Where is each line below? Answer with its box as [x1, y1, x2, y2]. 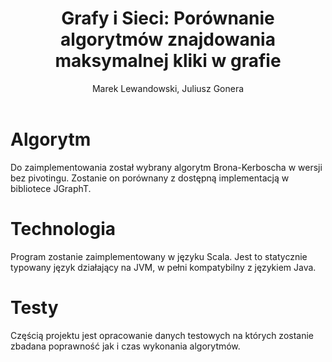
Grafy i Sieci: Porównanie [61, 7, 275, 30]
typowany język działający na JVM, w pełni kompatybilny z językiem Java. [10, 261, 317, 273]
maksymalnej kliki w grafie [54, 50, 282, 72]
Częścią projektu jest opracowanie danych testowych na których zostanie [10, 329, 314, 341]
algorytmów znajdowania [60, 28, 276, 51]
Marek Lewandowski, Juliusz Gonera [91, 82, 245, 94]
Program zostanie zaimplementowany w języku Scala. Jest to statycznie [10, 250, 308, 262]
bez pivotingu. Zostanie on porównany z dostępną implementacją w [10, 172, 290, 184]
